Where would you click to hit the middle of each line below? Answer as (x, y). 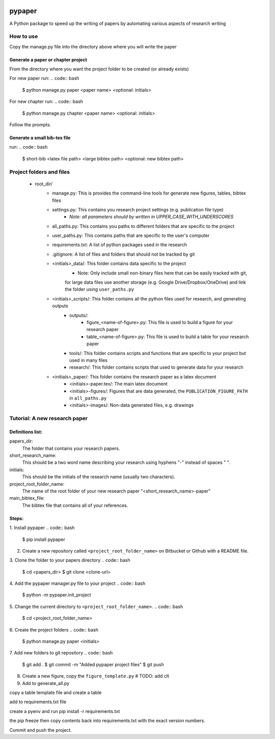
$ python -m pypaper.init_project (57, 595)
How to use (24, 37)
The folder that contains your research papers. (71, 448)
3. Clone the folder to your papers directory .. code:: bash (70, 560)
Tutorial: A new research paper (48, 419)
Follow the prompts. (30, 125)
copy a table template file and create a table (56, 692)
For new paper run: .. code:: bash (44, 78)
